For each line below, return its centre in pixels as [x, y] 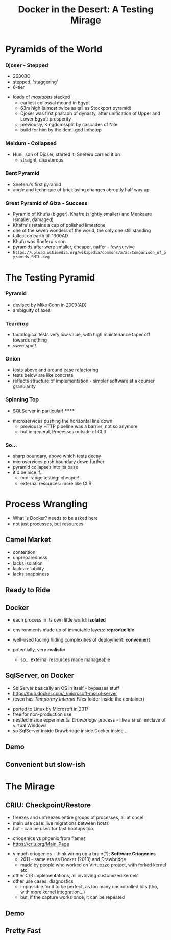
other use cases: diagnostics [43, 881]
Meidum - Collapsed [31, 143]
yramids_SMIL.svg [31, 257]
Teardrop [17, 323]
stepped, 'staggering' [35, 82]
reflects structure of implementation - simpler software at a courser [83, 381]
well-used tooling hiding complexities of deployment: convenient [81, 640]
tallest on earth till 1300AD [40, 236]
